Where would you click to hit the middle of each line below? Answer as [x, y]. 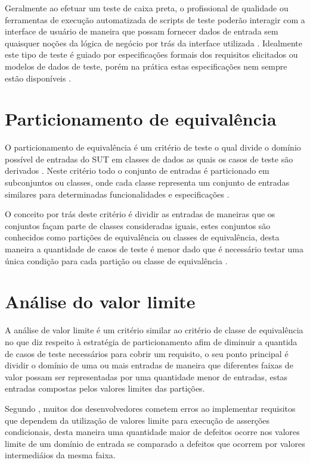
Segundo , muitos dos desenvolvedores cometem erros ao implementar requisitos [150, 408]
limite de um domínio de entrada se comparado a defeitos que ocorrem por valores [155, 443]
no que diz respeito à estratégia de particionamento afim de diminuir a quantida [151, 341]
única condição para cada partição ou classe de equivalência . [116, 260]
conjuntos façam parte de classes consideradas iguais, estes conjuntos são [138, 225]
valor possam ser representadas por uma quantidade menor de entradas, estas [146, 376]
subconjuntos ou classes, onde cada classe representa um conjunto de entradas [147, 182]
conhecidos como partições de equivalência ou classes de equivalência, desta [142, 237]
